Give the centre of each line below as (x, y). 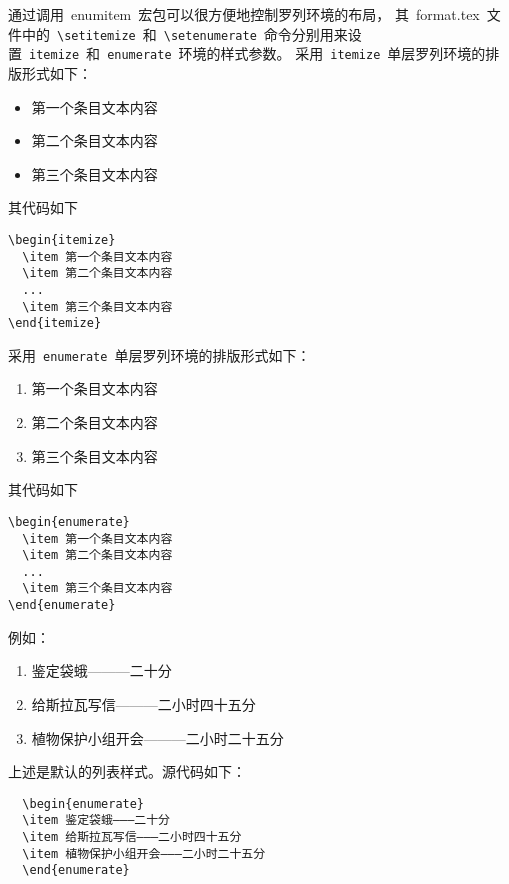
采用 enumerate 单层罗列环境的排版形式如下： (159, 354)
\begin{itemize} (62, 239)
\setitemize (96, 35)
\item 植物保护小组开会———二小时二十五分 (144, 853)
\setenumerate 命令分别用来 (255, 33)
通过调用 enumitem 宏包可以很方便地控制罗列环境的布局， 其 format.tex (244, 14)
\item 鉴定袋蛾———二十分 (96, 820)
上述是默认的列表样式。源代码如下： (127, 771)
